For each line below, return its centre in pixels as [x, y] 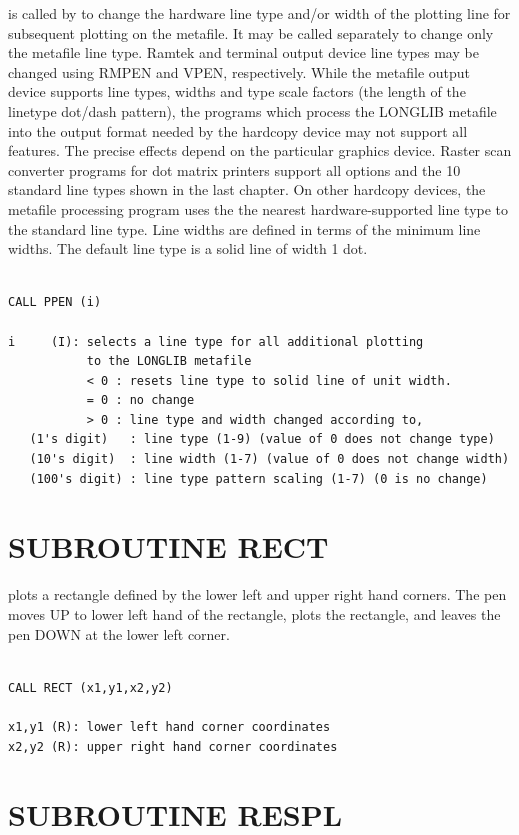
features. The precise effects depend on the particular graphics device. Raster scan [260, 150]
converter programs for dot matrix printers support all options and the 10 [234, 169]
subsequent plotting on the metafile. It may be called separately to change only [251, 32]
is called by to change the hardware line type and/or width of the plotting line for [259, 13]
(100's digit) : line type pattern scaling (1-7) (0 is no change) [258, 478]
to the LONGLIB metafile [169, 361]
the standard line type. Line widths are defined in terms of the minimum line [244, 228]
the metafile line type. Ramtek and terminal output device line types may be [243, 52]
